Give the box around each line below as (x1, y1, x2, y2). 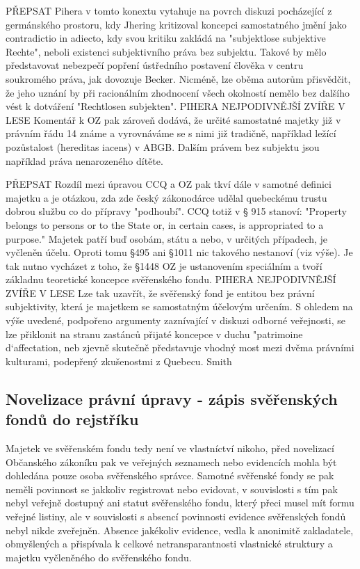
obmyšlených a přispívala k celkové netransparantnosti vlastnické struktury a (6, 536, 333, 551)
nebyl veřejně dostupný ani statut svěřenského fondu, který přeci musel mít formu (6, 495, 354, 510)
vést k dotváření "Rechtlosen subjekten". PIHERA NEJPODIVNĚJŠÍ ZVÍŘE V (6, 99, 345, 113)
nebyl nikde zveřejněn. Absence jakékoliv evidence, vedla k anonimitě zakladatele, (6, 522, 354, 537)
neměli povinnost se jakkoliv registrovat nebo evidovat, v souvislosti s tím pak (6, 481, 338, 496)
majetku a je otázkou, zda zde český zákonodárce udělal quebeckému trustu (6, 190, 327, 205)
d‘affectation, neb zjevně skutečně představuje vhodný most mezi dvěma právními (6, 340, 354, 355)
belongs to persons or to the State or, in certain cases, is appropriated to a (6, 217, 324, 232)
